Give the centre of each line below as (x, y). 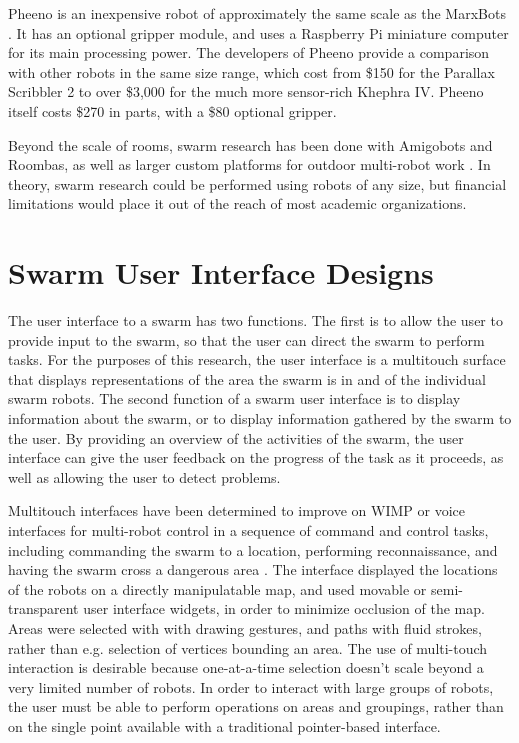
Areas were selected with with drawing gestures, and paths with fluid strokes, (245, 627)
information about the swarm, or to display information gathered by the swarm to (260, 418)
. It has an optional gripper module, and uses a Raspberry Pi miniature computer (258, 32)
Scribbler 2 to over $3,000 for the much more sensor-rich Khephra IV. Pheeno (246, 91)
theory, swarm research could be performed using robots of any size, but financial (257, 183)
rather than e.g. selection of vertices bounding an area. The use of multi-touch (248, 647)
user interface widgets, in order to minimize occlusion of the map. (284, 608)
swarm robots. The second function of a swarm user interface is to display (234, 398)
